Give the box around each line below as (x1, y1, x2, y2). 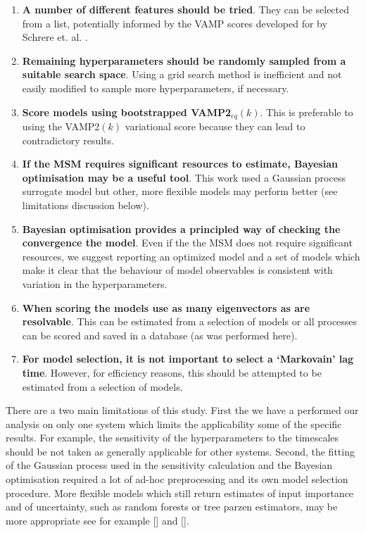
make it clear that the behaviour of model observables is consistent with (22, 263, 333, 277)
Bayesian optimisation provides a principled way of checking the (22, 221, 341, 236)
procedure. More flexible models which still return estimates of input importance (6, 485, 354, 500)
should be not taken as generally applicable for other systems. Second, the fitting (6, 444, 355, 458)
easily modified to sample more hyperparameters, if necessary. (22, 80, 289, 95)
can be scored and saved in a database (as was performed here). (22, 327, 298, 342)
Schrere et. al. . (22, 30, 88, 44)
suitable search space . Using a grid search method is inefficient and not (22, 67, 342, 82)
